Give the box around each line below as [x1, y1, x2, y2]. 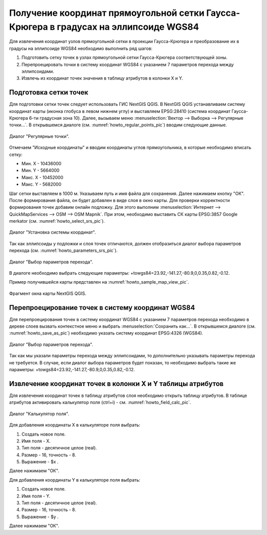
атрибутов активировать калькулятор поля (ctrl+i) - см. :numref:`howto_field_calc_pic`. [9, 399, 191, 405]
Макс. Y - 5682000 [21, 181, 62, 188]
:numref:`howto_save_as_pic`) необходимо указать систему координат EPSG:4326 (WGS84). [9, 330, 204, 336]
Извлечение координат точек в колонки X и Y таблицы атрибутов [9, 379, 224, 388]
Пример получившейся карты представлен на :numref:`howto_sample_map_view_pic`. [9, 279, 189, 285]
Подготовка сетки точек [9, 88, 89, 97]
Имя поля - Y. [21, 493, 50, 499]
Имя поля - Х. [21, 438, 51, 444]
